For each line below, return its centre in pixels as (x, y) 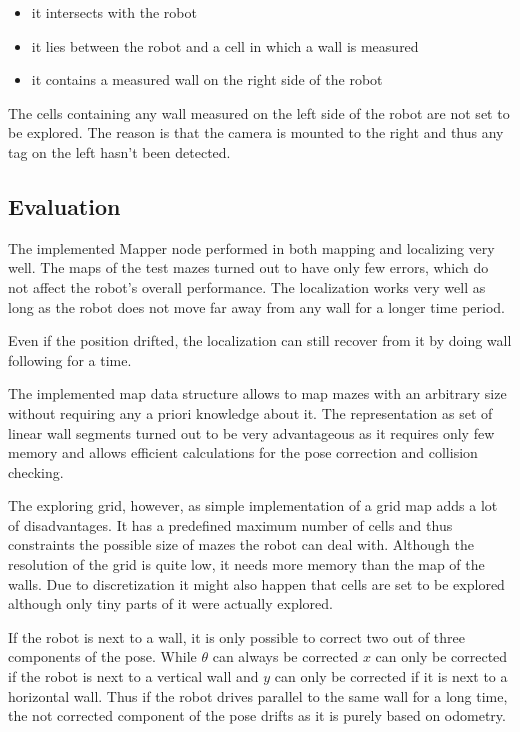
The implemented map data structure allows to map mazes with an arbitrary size (257, 393)
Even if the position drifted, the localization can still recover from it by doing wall (260, 340)
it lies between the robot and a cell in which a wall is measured (225, 45)
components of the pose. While (102, 656)
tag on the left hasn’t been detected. (119, 151)
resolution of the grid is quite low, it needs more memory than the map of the (246, 564)
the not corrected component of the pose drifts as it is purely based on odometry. (257, 715)
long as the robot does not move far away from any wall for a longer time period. (256, 306)
